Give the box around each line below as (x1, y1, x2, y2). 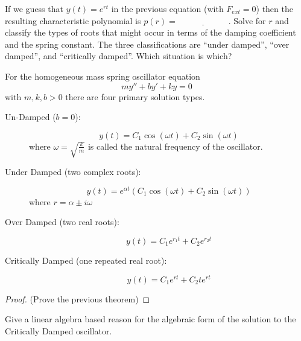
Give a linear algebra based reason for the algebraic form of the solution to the (5, 313, 296, 325)
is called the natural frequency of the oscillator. (87, 139, 263, 152)
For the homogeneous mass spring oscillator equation (5, 69, 200, 82)
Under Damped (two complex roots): (5, 165, 141, 177)
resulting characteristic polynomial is (5, 14, 141, 27)
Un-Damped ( (5, 110, 56, 123)
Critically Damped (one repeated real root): (5, 253, 167, 266)
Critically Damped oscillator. (5, 324, 112, 337)
